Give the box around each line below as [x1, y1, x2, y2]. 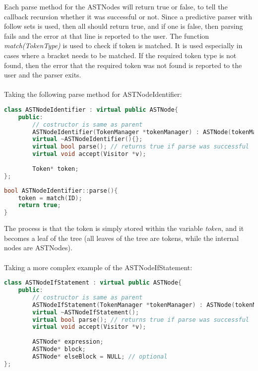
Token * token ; [32, 165, 79, 172]
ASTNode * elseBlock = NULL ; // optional [32, 353, 168, 360]
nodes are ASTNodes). [4, 242, 72, 253]
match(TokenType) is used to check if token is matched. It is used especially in [4, 40, 243, 51]
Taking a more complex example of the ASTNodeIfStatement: [4, 262, 193, 272]
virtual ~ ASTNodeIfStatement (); [32, 308, 139, 316]
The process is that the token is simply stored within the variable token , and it [4, 223, 244, 233]
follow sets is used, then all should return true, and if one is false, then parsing [4, 21, 243, 31]
